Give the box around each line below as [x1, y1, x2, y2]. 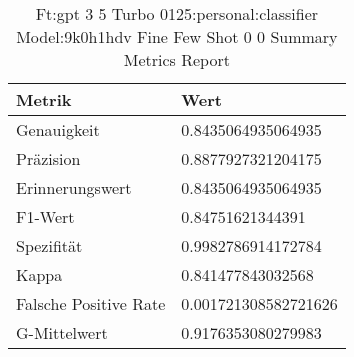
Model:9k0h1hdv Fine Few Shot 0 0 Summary [16, 25, 338, 48]
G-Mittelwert [16, 321, 108, 344]
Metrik [16, 88, 72, 111]
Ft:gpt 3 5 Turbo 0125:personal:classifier [35, 2, 319, 25]
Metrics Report [123, 48, 230, 71]
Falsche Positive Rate [16, 292, 166, 315]
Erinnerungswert [16, 176, 132, 199]
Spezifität [16, 234, 83, 257]
